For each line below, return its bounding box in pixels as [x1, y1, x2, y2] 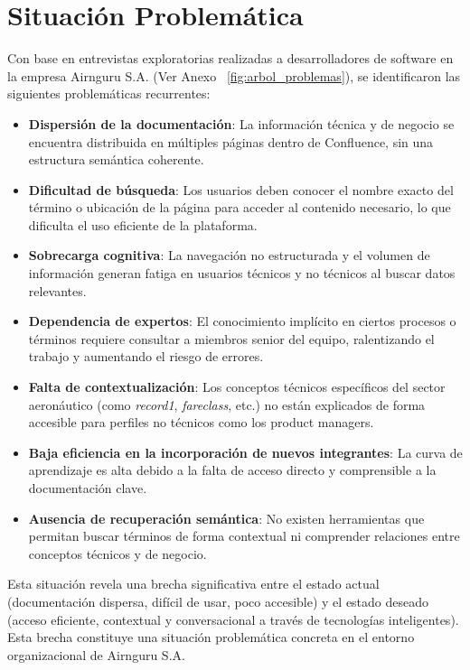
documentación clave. [28, 479, 147, 497]
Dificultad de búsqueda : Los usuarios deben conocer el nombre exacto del [28, 180, 454, 199]
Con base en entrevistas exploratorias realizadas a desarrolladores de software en [7, 49, 454, 68]
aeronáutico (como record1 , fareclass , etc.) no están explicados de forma [28, 395, 426, 414]
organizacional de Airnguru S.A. [7, 645, 185, 664]
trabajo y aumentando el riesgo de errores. [28, 347, 264, 366]
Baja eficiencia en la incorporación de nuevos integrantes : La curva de [28, 442, 463, 461]
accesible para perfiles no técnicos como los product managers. [28, 413, 374, 432]
